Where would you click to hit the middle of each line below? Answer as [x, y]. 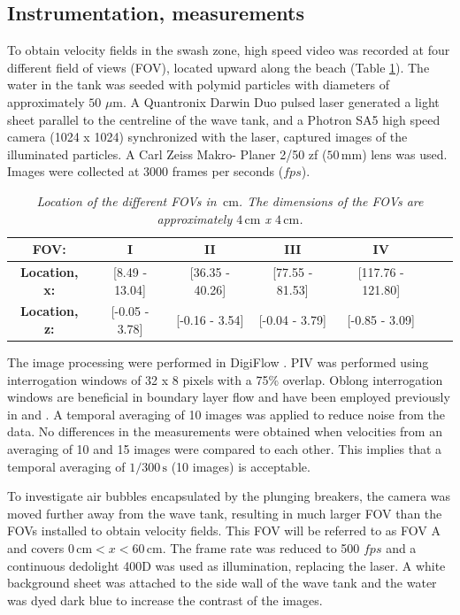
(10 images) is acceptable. [241, 466]
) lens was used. [405, 154]
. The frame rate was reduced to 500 [261, 548]
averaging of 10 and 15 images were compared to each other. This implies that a [225, 449]
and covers [36, 548]
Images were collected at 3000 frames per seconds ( [146, 171]
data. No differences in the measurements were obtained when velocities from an [225, 431]
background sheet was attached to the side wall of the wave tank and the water [222, 583]
